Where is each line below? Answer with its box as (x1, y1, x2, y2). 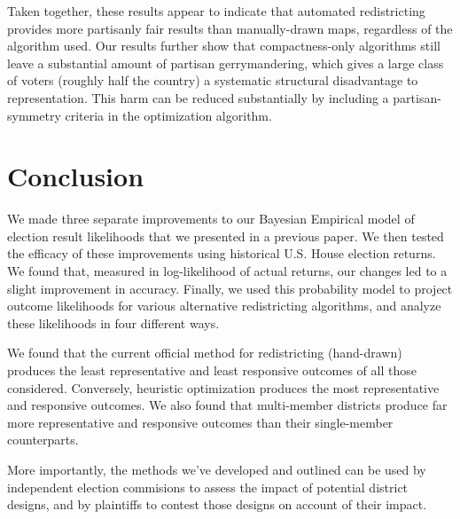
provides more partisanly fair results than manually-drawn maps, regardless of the (7, 19, 453, 37)
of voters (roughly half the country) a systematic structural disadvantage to (7, 71, 418, 90)
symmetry (7, 106, 61, 124)
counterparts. (7, 430, 79, 449)
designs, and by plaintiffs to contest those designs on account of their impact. (7, 495, 427, 514)
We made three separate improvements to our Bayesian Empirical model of (7, 209, 415, 228)
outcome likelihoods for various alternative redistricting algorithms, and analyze (7, 296, 441, 315)
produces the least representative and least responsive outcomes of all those (7, 361, 417, 380)
